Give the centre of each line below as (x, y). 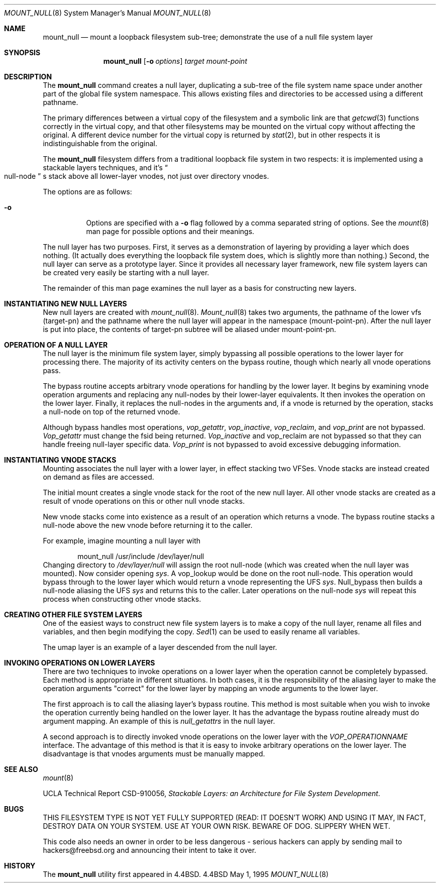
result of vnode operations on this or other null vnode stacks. (144, 501)
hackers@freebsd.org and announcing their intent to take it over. (150, 850)
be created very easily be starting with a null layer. (126, 272)
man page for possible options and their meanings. (170, 231)
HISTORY (20, 866)
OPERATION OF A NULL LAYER (56, 345)
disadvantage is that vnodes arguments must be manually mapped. (154, 754)
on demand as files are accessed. (98, 477)
